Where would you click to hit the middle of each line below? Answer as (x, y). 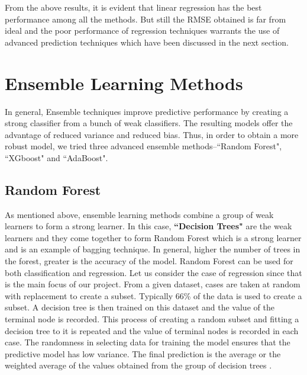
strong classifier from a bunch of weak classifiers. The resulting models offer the (149, 123)
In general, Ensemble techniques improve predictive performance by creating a (147, 111)
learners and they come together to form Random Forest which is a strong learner (153, 237)
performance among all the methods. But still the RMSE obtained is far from (146, 19)
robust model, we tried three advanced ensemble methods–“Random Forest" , (143, 146)
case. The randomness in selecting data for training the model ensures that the (148, 342)
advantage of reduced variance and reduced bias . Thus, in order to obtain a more (152, 134)
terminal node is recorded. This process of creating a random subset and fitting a (152, 319)
